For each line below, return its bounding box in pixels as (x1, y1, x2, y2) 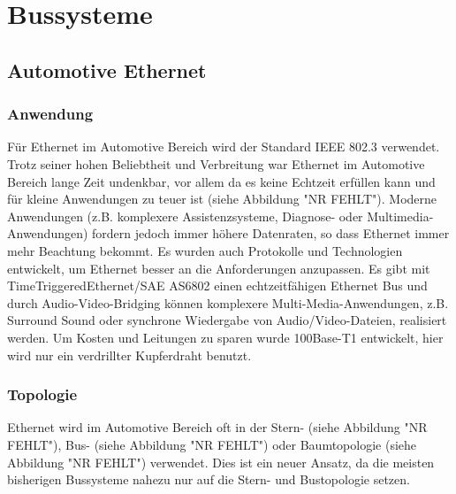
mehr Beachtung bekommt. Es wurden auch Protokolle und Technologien (7, 241, 403, 259)
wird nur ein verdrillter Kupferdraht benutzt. (7, 345, 252, 364)
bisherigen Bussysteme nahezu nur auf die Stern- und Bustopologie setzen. (7, 470, 410, 489)
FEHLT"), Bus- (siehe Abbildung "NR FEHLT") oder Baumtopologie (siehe (7, 435, 417, 453)
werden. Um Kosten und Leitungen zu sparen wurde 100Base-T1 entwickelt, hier (7, 328, 444, 346)
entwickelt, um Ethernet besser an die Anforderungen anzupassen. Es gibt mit (7, 259, 430, 277)
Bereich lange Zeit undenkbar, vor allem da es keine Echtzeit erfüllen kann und (7, 172, 436, 190)
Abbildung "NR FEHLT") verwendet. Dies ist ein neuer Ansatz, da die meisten (7, 452, 435, 471)
